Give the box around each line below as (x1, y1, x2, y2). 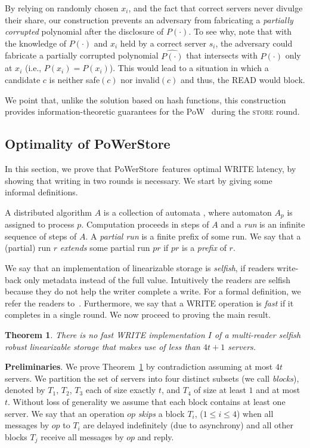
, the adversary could (215, 36, 293, 49)
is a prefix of (182, 241, 227, 254)
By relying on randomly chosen (5, 2, 119, 14)
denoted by (5, 383, 45, 396)
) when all (236, 407, 274, 419)
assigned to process (5, 218, 75, 231)
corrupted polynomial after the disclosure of (5, 25, 164, 38)
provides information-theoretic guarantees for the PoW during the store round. (5, 105, 300, 118)
